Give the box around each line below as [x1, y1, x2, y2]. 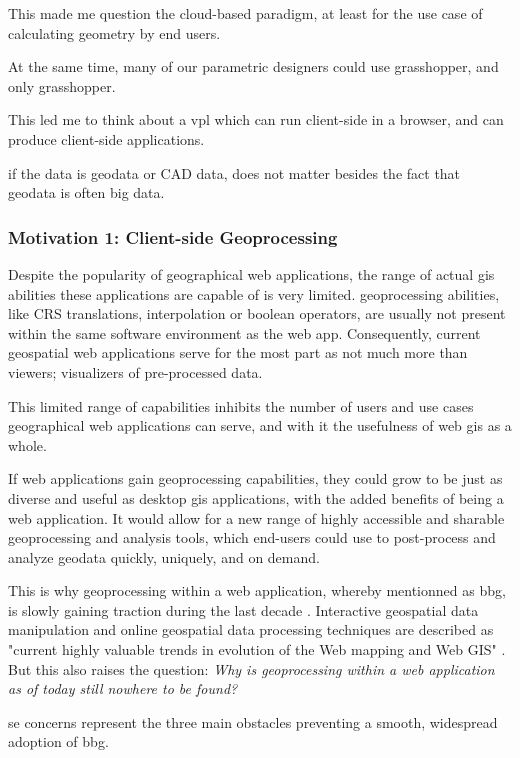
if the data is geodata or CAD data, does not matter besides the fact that [8, 162, 461, 183]
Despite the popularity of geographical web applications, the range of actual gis [8, 263, 495, 284]
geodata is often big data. [8, 182, 165, 203]
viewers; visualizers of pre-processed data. [8, 361, 263, 382]
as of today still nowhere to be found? [8, 678, 238, 699]
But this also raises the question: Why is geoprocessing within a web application [8, 658, 495, 679]
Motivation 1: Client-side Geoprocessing [8, 224, 338, 249]
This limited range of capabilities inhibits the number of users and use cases [8, 395, 474, 416]
